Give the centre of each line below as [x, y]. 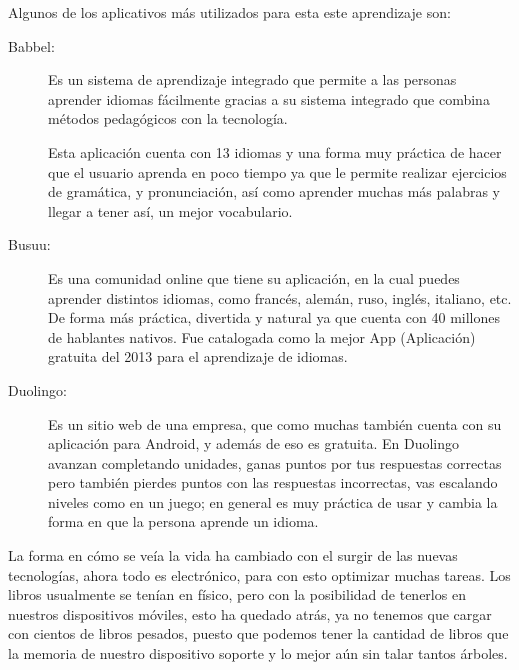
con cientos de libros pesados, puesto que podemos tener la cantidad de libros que [258, 633]
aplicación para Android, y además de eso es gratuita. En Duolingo [254, 443]
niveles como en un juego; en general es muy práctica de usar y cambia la [273, 501]
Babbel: [31, 45]
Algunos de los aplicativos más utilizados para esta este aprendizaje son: [229, 12]
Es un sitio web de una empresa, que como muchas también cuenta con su [275, 423]
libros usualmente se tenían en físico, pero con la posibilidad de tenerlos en [237, 594]
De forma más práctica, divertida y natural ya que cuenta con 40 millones [274, 317]
